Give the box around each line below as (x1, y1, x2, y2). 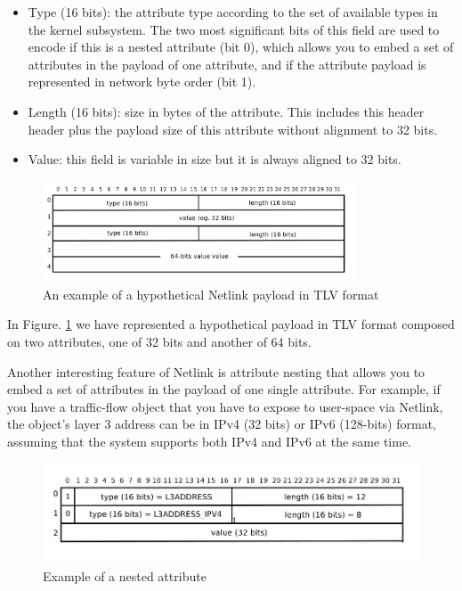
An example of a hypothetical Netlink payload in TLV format (43, 284, 379, 303)
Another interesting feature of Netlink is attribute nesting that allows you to (7, 362, 426, 381)
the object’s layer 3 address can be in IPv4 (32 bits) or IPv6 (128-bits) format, (7, 415, 436, 433)
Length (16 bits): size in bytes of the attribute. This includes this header (28, 102, 425, 120)
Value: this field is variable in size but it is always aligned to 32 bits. (28, 150, 401, 168)
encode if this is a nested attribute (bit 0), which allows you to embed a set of (28, 37, 454, 56)
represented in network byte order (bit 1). (28, 72, 256, 91)
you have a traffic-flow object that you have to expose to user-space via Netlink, (7, 397, 443, 415)
